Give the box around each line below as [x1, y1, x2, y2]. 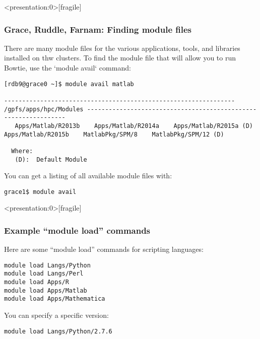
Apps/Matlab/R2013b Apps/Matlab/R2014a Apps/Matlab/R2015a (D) [15, 122, 253, 129]
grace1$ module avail [4, 188, 77, 195]
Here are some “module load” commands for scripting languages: [4, 244, 204, 254]
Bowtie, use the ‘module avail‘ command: [4, 62, 131, 73]
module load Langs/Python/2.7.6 [4, 327, 112, 335]
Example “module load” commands [4, 224, 151, 236]
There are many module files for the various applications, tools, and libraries [4, 42, 240, 53]
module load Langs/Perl [4, 270, 84, 278]
